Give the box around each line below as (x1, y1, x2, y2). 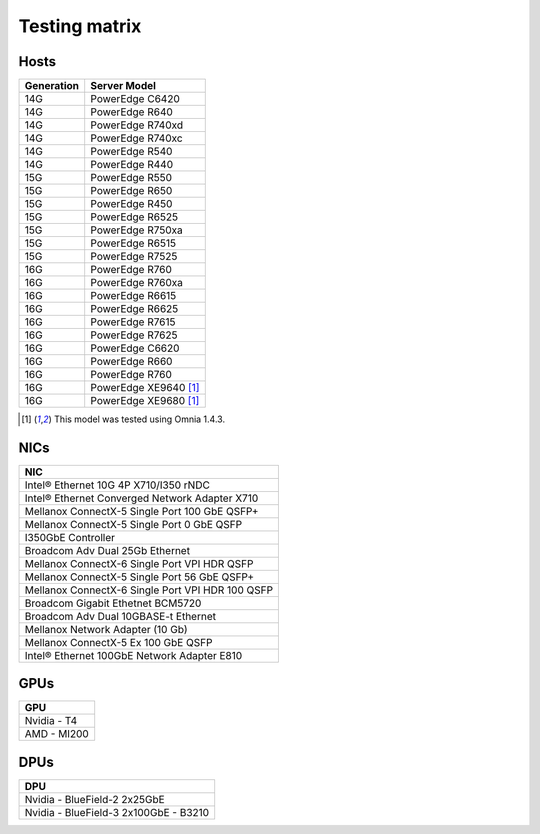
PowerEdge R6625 (90, 302, 179, 316)
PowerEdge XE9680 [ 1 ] (90, 394, 200, 408)
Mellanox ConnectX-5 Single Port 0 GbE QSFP (24, 517, 243, 531)
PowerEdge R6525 (90, 210, 179, 224)
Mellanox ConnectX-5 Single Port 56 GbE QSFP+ (24, 570, 255, 584)
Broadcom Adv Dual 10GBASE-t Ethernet (24, 609, 217, 623)
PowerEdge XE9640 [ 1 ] (90, 381, 200, 395)
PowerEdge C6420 (90, 92, 180, 106)
